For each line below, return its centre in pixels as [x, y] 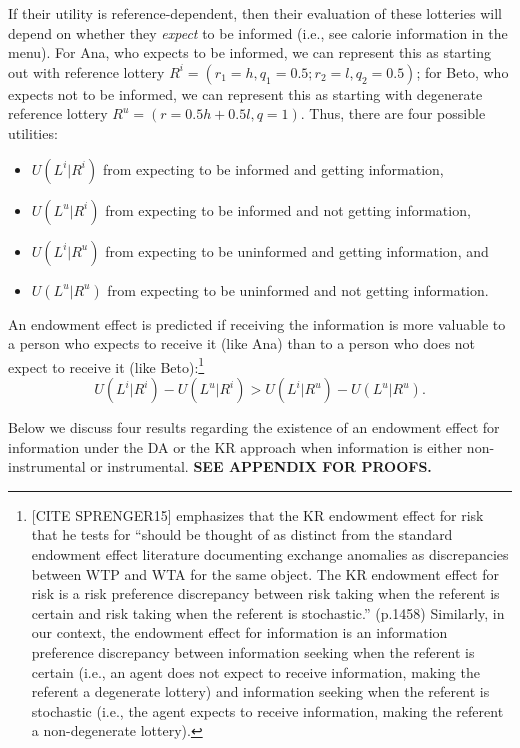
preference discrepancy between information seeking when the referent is [253, 651]
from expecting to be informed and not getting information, [288, 209]
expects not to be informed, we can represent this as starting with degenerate [245, 93]
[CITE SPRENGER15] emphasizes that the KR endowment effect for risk [257, 514]
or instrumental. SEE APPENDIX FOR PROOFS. [261, 466]
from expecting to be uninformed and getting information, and [297, 250]
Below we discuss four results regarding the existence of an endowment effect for [254, 427]
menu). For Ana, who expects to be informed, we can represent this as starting [249, 52]
